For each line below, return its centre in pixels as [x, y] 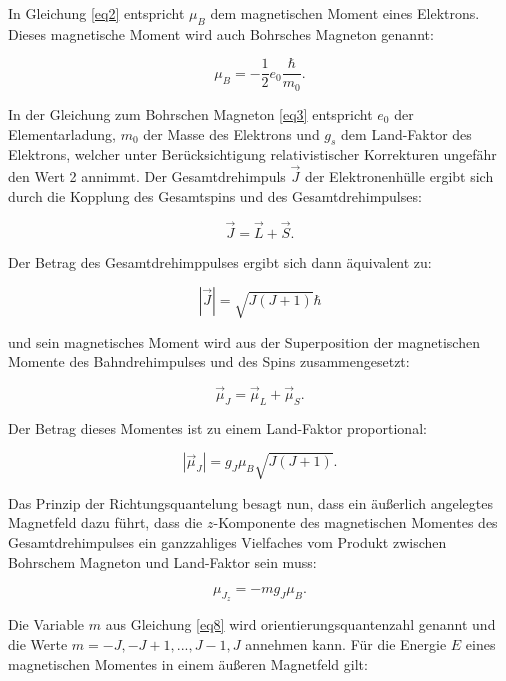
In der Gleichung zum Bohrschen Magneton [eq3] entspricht [190, 113]
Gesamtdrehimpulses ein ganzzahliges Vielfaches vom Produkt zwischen [227, 542]
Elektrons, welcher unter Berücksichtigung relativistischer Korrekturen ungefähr [252, 154]
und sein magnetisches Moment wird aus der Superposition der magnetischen [244, 341]
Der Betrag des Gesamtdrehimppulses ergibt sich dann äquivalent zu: [220, 261]
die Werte [38, 644]
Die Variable [46, 624]
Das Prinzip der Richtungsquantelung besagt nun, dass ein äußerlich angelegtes [250, 502]
